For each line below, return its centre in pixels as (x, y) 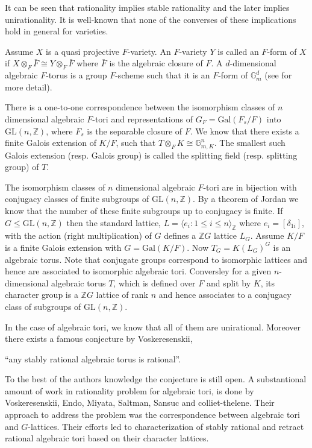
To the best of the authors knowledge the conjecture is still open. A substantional (156, 379)
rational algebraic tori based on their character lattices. (107, 438)
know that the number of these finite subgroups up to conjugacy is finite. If (144, 210)
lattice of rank (122, 295)
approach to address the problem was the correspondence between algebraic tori (152, 415)
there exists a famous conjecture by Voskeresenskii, (99, 339)
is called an (238, 51)
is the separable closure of (135, 131)
